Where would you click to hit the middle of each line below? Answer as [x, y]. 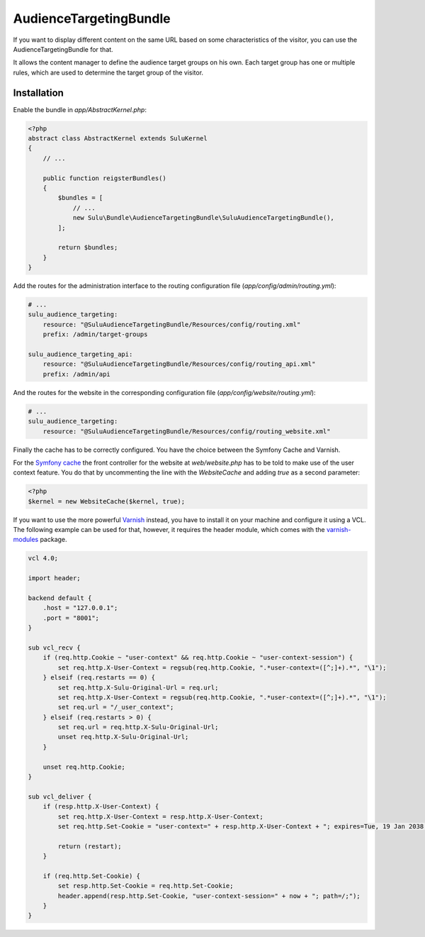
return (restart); [90, 846]
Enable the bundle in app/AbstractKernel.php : [80, 109]
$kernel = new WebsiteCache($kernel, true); [107, 501]
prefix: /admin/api [77, 374]
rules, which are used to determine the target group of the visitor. [108, 72]
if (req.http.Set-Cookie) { [92, 876]
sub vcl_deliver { [60, 797]
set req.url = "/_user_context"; [116, 707]
